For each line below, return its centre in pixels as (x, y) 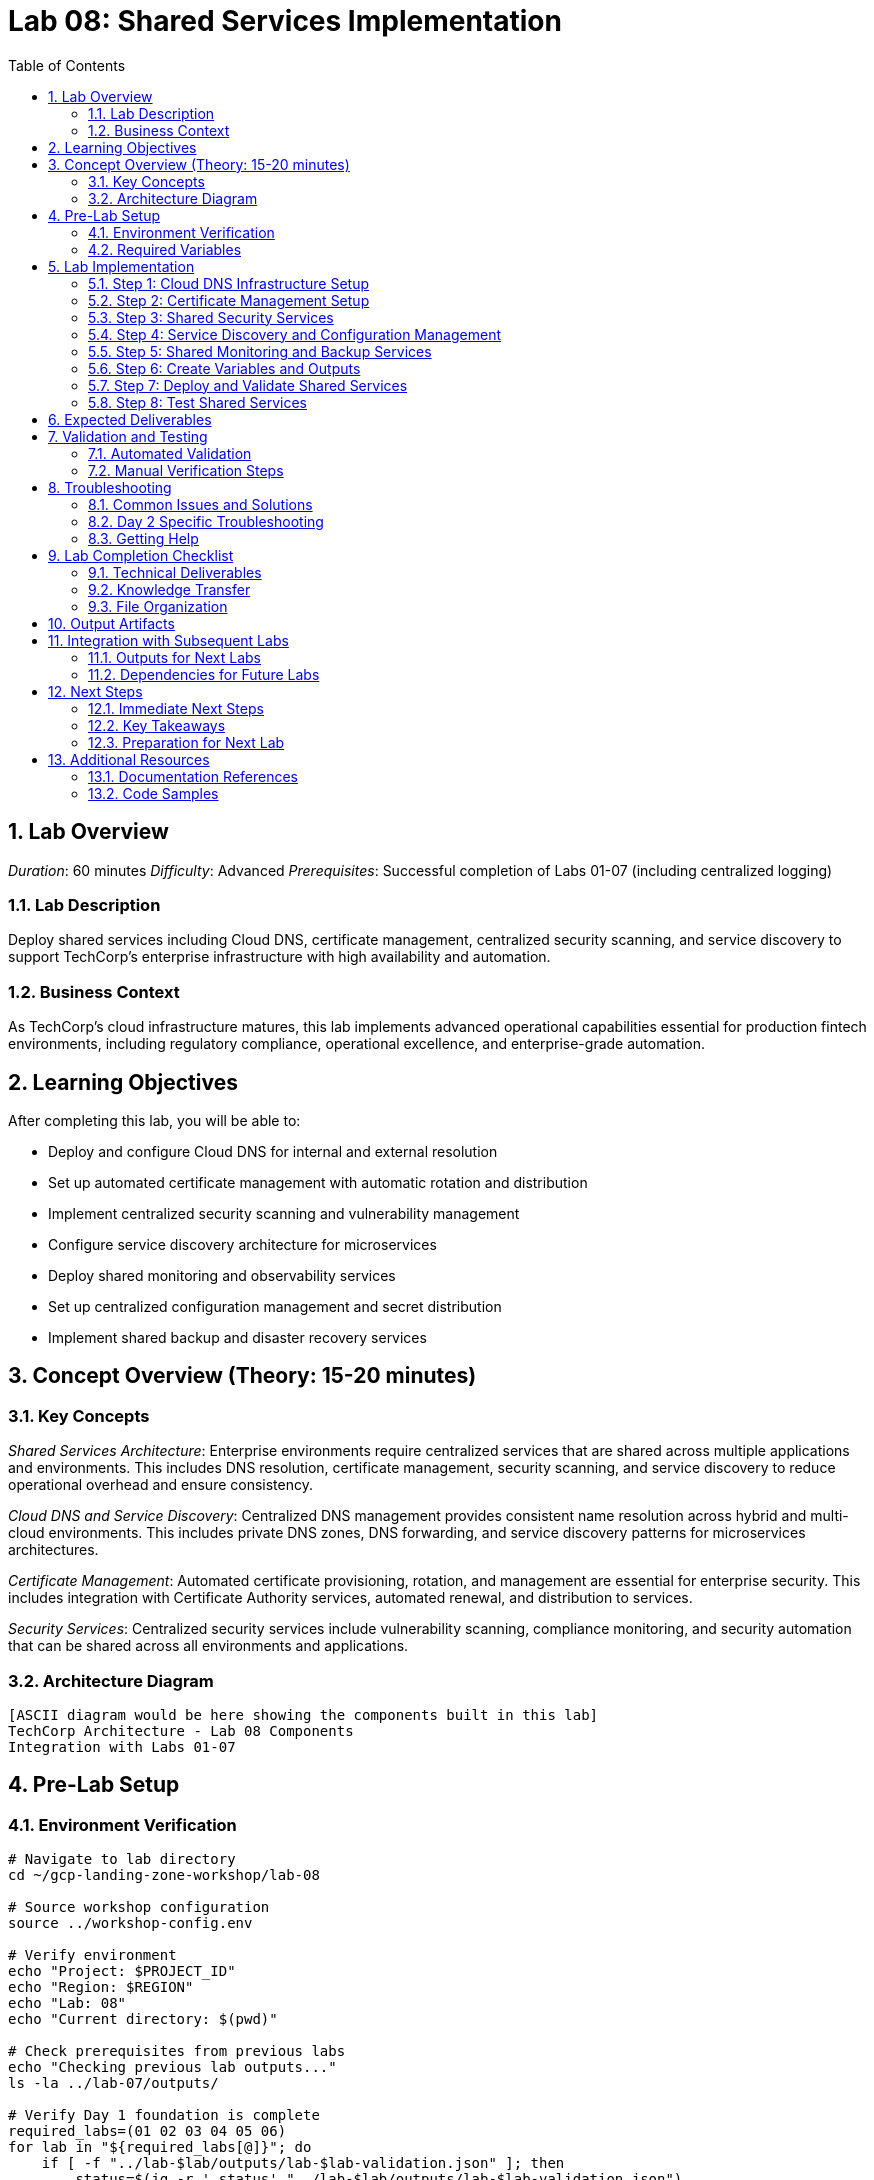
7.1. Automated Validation (170, 453)
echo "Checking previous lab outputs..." (172, 2067)
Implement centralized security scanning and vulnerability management (284, 1213)
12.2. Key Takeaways (157, 725)
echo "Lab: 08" (67, 2003)
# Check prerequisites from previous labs (177, 2051)
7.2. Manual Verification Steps (186, 470)
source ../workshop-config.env (130, 1923)
